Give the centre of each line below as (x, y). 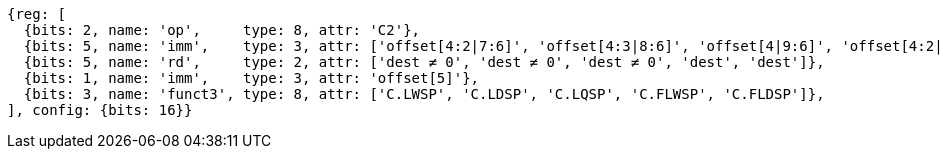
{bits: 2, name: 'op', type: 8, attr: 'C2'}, (222, 30)
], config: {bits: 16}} (100, 110)
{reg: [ (37, 14)
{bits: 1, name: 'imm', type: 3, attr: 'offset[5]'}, (251, 78)
